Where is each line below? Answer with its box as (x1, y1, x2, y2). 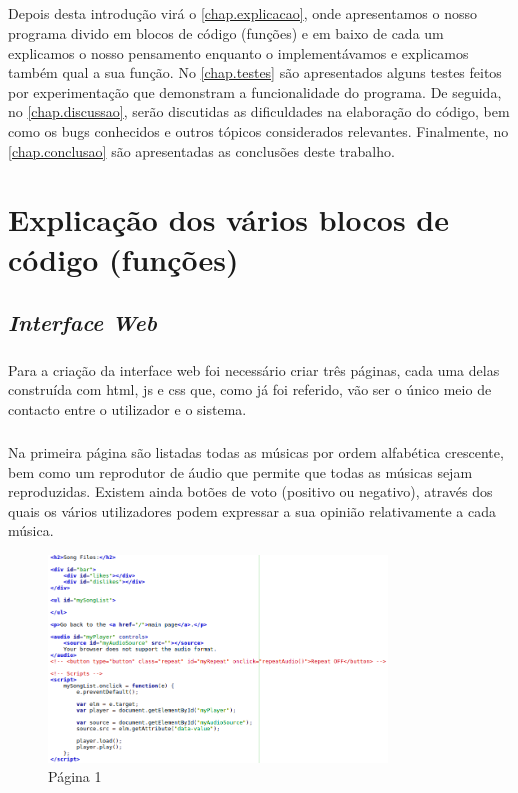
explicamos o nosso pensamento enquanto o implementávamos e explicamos (8, 42, 469, 63)
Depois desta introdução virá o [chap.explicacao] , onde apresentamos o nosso (8, 3, 478, 24)
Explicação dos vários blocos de (8, 199, 450, 240)
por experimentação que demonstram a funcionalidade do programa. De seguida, (8, 81, 502, 102)
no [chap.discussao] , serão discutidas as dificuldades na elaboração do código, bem (8, 101, 510, 122)
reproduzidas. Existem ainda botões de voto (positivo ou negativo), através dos (8, 481, 493, 502)
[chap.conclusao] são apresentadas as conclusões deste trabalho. (8, 140, 395, 161)
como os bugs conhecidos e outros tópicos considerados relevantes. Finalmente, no (8, 120, 509, 141)
